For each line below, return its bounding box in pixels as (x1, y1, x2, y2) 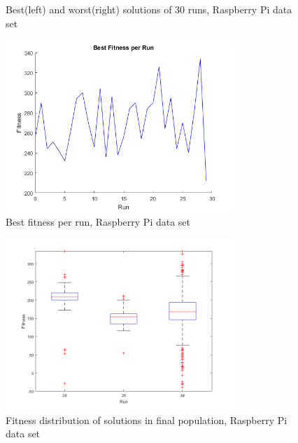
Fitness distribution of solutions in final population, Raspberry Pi (6, 412, 288, 427)
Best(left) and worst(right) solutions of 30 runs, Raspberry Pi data (6, 2, 292, 16)
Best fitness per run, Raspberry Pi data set (6, 214, 191, 229)
